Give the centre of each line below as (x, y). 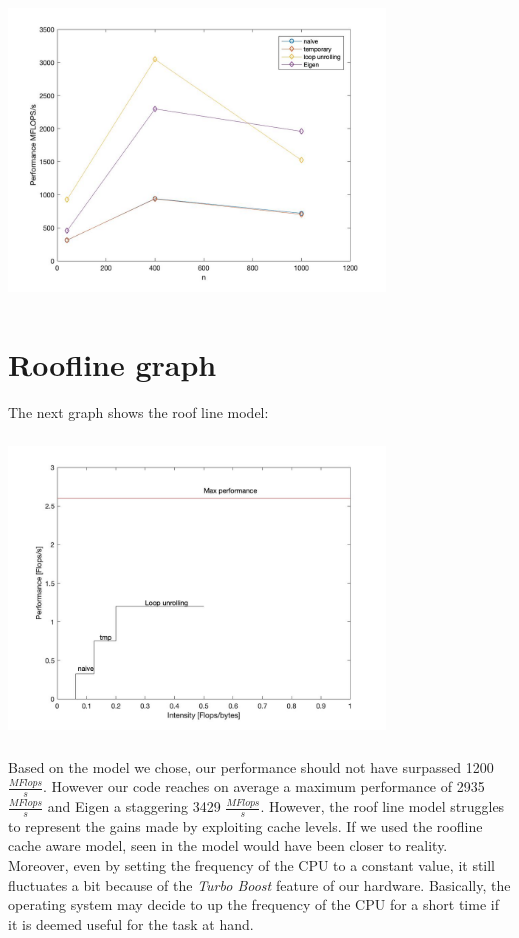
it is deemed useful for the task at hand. (131, 923)
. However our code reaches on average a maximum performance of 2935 (264, 786)
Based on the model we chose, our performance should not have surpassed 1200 (251, 766)
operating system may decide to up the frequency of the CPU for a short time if (253, 904)
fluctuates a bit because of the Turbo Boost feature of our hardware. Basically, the (259, 884)
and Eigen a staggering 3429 (134, 806)
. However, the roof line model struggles (382, 806)
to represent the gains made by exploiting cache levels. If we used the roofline (245, 825)
